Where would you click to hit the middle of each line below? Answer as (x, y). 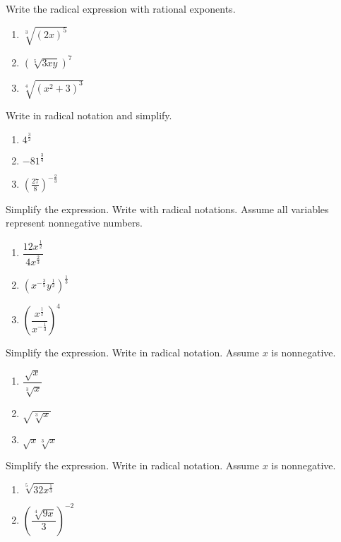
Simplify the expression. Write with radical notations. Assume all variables (167, 209)
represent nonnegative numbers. (74, 223)
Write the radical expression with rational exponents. (121, 8)
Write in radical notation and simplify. (89, 115)
